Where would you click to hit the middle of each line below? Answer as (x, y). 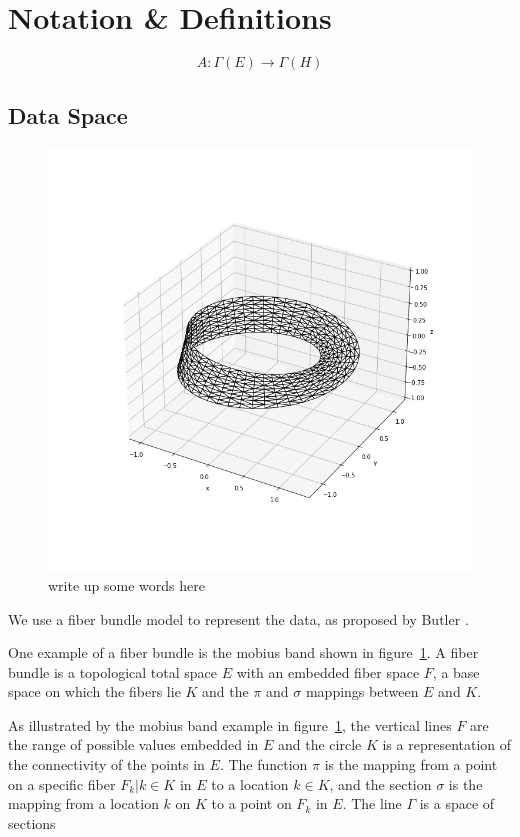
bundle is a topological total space (112, 671)
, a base (456, 671)
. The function (263, 764)
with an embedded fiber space (328, 671)
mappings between (362, 691)
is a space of (457, 803)
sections (32, 822)
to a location (250, 783)
